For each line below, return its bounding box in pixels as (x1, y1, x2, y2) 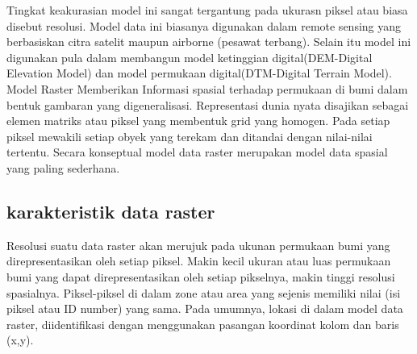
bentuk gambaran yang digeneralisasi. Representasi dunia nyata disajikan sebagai (6, 96, 409, 113)
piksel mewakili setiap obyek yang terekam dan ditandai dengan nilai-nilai (6, 127, 373, 144)
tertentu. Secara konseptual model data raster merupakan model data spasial (6, 144, 388, 160)
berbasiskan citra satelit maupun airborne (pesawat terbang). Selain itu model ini (6, 33, 411, 50)
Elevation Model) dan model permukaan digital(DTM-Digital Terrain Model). (6, 65, 392, 81)
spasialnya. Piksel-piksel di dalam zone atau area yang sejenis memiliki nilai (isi (6, 284, 401, 301)
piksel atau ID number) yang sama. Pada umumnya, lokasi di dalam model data (6, 300, 403, 317)
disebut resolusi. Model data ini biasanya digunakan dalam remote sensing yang (6, 17, 402, 34)
